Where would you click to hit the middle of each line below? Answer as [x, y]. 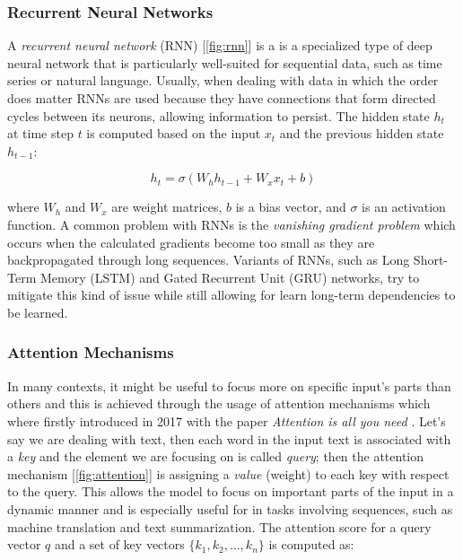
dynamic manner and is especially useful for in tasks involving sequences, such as [230, 508]
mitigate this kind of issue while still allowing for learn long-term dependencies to [231, 295]
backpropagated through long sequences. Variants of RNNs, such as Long [209, 260]
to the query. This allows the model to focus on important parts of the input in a [231, 491]
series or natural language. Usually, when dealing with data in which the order [223, 80]
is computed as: [311, 544]
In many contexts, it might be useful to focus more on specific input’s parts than [229, 385]
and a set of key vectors [119, 544]
